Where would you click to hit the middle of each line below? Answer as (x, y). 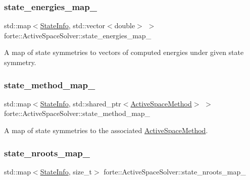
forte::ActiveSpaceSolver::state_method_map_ (77, 113)
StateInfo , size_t (66, 171)
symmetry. (20, 62)
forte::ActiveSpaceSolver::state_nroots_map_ (175, 171)
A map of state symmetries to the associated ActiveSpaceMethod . (106, 130)
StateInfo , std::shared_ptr (81, 103)
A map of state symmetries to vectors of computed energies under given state (124, 52)
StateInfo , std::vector (73, 25)
